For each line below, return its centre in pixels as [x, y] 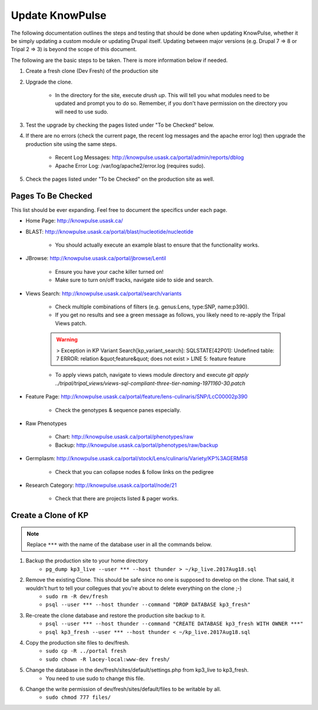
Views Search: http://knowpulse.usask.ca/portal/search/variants [104, 293]
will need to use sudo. [82, 111]
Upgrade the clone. [49, 82]
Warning [67, 340]
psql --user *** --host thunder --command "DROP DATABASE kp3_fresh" [148, 605]
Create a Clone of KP [50, 515]
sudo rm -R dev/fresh [77, 597]
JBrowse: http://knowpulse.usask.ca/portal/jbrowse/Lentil [96, 258]
